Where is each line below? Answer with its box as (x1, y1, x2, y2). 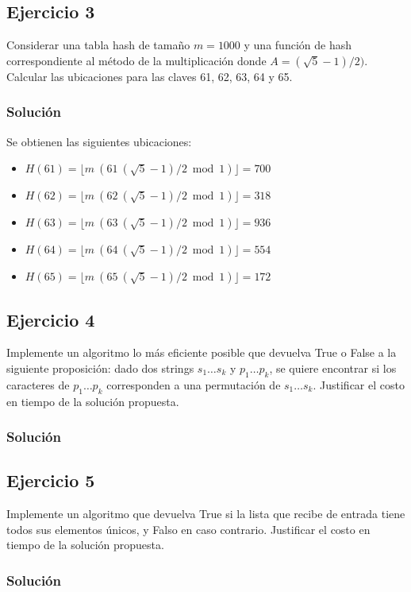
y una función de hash (244, 37, 351, 53)
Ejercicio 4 (6, 307, 95, 331)
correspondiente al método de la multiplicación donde (6, 52, 267, 68)
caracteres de (6, 376, 70, 393)
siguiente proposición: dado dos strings (6, 360, 194, 376)
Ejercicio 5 (6, 468, 95, 493)
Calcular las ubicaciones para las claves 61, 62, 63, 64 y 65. (6, 68, 293, 84)
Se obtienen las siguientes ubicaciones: (6, 133, 192, 149)
